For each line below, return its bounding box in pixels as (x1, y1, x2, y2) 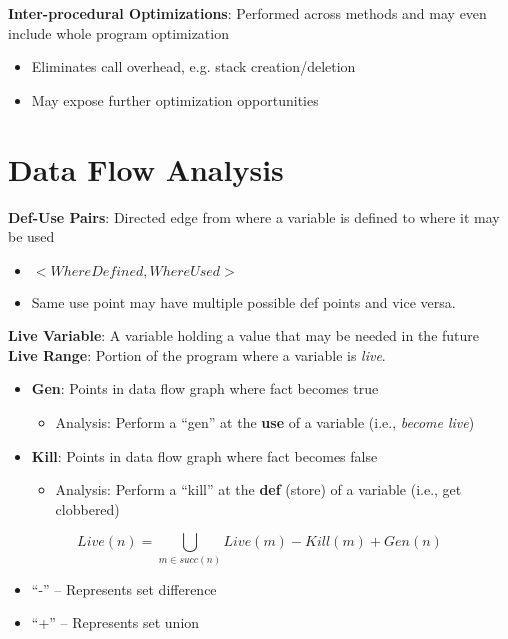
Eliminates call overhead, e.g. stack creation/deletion (31, 56, 356, 77)
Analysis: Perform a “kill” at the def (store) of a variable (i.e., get (55, 479, 462, 500)
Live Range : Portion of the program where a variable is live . (8, 344, 386, 365)
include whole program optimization (8, 22, 229, 43)
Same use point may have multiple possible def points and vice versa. (31, 291, 456, 312)
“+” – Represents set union (31, 612, 200, 633)
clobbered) (55, 498, 120, 519)
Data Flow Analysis (8, 148, 284, 189)
